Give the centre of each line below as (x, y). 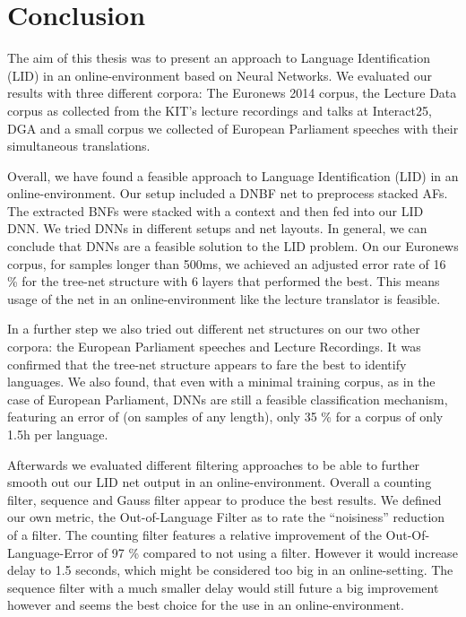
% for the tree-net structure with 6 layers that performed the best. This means (224, 281)
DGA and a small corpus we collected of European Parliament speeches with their (233, 128)
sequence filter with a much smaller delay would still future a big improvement (223, 587)
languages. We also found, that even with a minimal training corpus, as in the (221, 382)
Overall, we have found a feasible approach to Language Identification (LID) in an (233, 175)
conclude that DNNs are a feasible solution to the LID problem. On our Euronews (233, 246)
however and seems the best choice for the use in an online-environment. (206, 605)
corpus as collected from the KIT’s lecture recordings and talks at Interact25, (220, 110)
